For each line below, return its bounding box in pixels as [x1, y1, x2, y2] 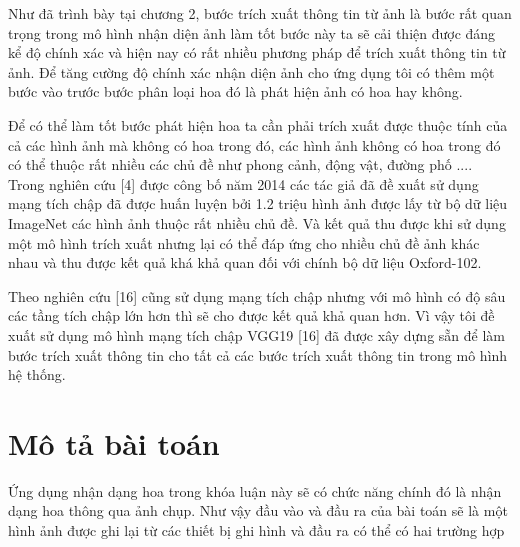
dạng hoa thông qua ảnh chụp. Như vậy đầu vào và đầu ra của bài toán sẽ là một [8, 500, 508, 521]
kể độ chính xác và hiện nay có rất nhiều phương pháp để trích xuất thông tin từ [8, 42, 506, 63]
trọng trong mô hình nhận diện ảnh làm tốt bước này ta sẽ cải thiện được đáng [8, 22, 496, 43]
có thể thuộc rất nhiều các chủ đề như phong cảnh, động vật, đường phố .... [8, 154, 473, 175]
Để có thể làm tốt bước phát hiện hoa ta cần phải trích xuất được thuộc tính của [8, 114, 508, 135]
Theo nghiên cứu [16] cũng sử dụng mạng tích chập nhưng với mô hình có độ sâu [8, 285, 506, 306]
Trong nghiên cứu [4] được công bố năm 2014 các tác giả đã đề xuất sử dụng [8, 173, 479, 194]
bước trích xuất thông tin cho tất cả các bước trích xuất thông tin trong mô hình [8, 344, 508, 365]
